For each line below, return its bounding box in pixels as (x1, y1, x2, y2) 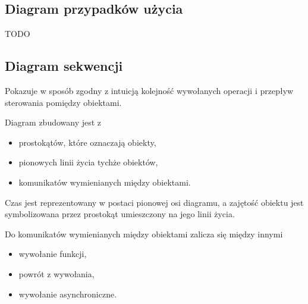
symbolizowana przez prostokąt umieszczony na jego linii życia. (5, 208, 235, 220)
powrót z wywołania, (18, 267, 95, 280)
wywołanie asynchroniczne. (18, 287, 117, 300)
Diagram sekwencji (5, 57, 123, 75)
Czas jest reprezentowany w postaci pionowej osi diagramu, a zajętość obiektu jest (5, 196, 304, 208)
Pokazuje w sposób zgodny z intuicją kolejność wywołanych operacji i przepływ (5, 84, 294, 96)
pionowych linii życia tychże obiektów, (18, 156, 158, 168)
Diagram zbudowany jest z (5, 116, 102, 129)
